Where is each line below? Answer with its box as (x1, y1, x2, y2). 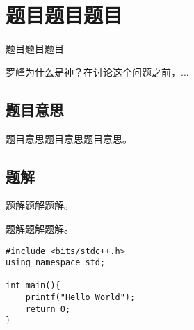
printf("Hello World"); (25, 292, 136, 303)
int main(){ (6, 281, 60, 291)
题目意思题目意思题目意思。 (6, 131, 132, 146)
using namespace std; (6, 258, 106, 268)
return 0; (25, 304, 71, 314)
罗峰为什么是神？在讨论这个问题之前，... (6, 64, 189, 79)
